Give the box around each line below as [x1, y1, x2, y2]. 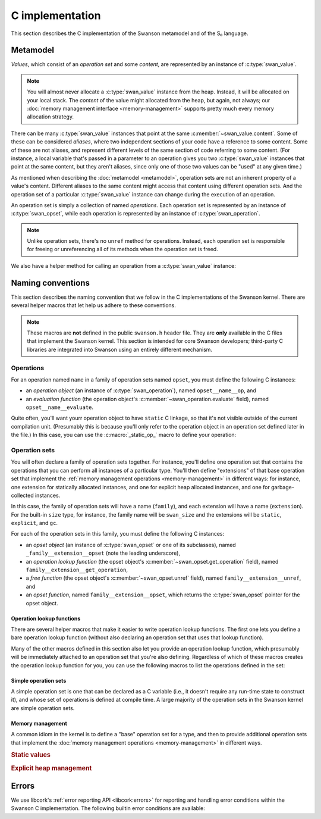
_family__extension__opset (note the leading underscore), [26, 549, 181, 557]
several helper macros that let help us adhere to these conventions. [11, 302, 177, 309]
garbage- [270, 483, 294, 490]
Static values [11, 751, 51, 759]
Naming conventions [11, 277, 90, 288]
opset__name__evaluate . [26, 404, 94, 411]
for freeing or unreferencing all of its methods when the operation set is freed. [27, 246, 218, 253]
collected [11, 492, 34, 499]
